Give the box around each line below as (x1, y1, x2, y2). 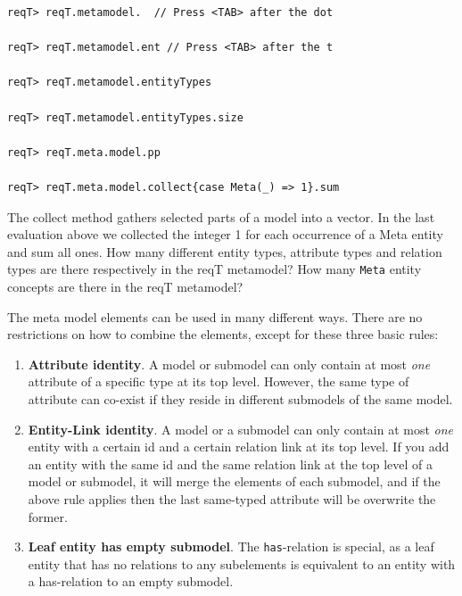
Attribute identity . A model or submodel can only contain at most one (28, 354, 431, 373)
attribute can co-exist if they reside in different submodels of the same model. (28, 389, 453, 408)
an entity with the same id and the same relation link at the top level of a (28, 454, 433, 473)
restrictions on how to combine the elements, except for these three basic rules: (7, 325, 439, 344)
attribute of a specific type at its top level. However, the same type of (28, 372, 409, 391)
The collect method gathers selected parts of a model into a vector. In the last (7, 207, 435, 226)
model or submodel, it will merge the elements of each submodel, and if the (28, 472, 441, 491)
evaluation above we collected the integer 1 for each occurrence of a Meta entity (7, 225, 443, 244)
